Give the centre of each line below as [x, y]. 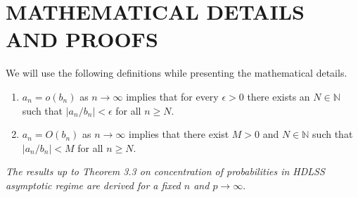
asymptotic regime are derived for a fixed [93, 185]
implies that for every [172, 96]
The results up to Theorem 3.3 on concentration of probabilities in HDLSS [165, 171]
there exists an [279, 96]
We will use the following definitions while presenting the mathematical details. [177, 73]
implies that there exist [179, 134]
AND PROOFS [82, 39]
